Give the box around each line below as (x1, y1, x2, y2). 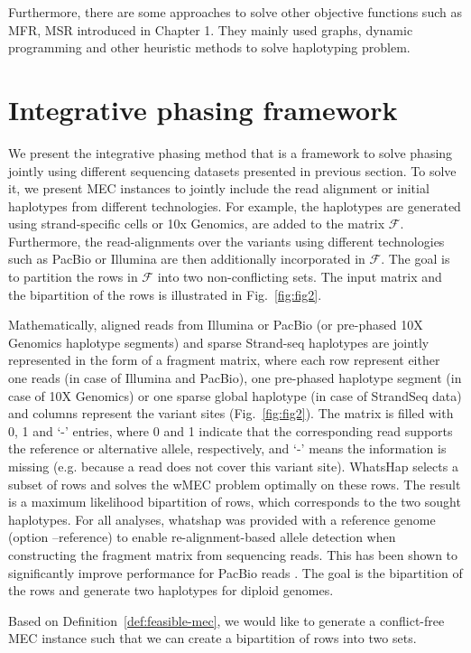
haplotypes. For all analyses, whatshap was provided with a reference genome (8, 509, 436, 528)
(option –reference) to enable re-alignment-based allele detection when (8, 527, 396, 546)
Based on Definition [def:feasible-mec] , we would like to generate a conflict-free (8, 611, 445, 630)
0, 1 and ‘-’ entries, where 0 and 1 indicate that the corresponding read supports (8, 421, 453, 440)
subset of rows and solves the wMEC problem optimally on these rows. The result (8, 474, 461, 493)
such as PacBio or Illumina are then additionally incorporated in (8, 249, 365, 268)
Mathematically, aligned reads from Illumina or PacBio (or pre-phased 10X (8, 315, 423, 334)
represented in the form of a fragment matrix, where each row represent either (8, 350, 440, 369)
